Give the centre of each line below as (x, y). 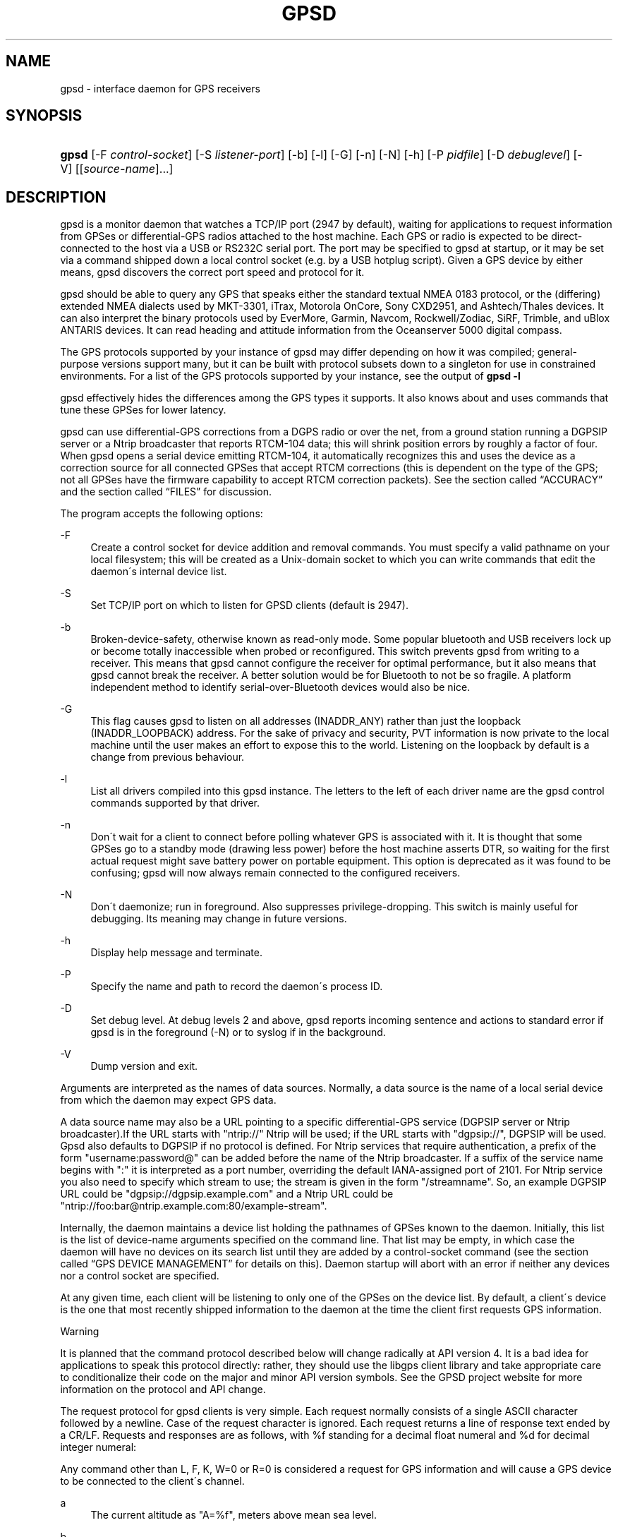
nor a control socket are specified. (140, 1276)
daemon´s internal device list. (159, 572)
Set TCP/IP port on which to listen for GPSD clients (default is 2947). (249, 605)
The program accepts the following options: (162, 514)
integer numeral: (98, 1447)
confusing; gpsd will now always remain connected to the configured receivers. (275, 873)
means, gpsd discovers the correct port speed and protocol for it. (212, 272)
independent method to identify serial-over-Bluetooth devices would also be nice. (280, 687)
